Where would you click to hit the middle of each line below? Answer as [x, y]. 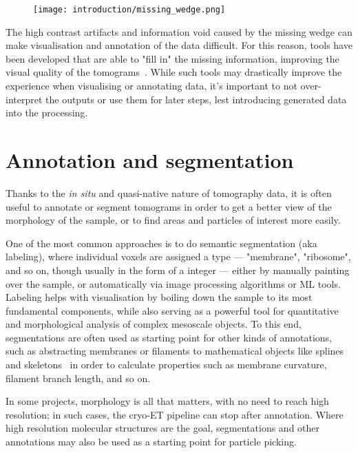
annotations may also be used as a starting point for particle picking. [151, 442]
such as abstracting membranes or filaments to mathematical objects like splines [175, 351]
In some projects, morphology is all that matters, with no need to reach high [167, 401]
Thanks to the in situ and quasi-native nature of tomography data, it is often [169, 192]
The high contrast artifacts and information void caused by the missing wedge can [179, 31]
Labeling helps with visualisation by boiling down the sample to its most [159, 297]
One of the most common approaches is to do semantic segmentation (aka [161, 243]
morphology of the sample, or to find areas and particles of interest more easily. [173, 220]
